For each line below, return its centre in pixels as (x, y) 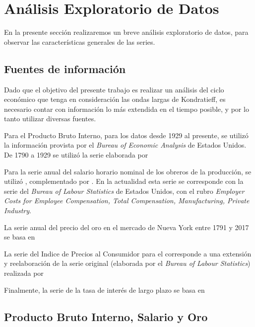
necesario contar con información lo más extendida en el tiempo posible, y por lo (127, 109)
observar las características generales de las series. (80, 41)
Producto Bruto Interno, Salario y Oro (106, 316)
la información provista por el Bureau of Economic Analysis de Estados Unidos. (125, 145)
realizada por (24, 273)
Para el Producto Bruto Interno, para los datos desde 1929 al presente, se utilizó (126, 135)
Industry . (18, 210)
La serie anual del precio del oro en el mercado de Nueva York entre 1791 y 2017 (127, 227)
